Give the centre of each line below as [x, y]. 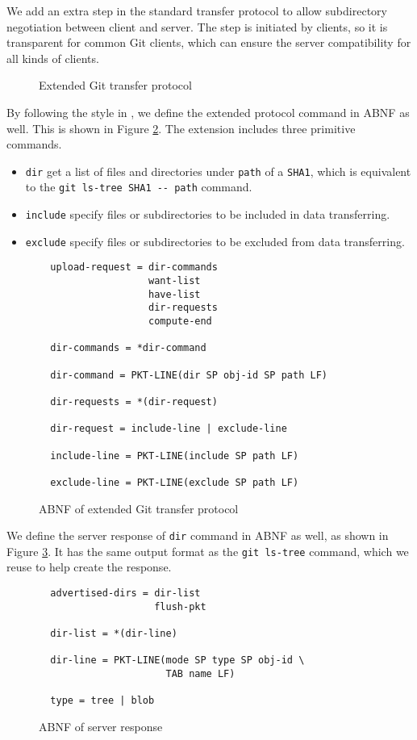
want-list [175, 281]
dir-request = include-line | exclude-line [169, 429]
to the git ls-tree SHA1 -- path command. [139, 187]
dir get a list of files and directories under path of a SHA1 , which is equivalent [218, 171]
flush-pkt [180, 606]
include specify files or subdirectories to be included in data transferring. [208, 214]
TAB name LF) [200, 673]
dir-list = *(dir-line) [114, 633]
